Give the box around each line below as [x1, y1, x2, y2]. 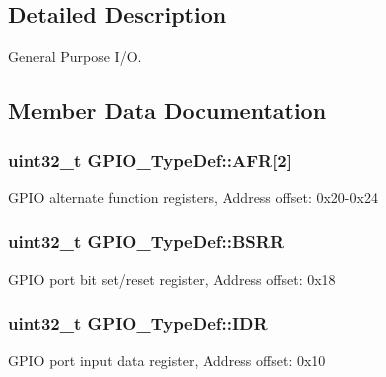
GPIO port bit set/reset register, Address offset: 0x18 [8, 268, 336, 289]
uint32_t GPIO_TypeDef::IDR [8, 311, 268, 336]
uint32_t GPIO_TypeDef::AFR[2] [8, 147, 292, 172]
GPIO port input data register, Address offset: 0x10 [8, 350, 326, 371]
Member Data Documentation [8, 95, 327, 126]
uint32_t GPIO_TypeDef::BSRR [8, 229, 285, 254]
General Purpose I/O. [8, 46, 142, 67]
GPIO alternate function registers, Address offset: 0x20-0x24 [8, 186, 378, 207]
